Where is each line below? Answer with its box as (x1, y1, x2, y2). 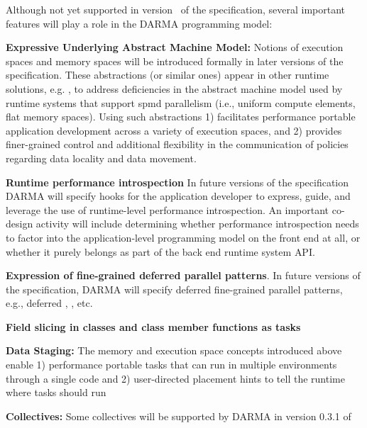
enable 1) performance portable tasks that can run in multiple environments (6, 357, 337, 372)
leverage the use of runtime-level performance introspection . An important (6, 202, 329, 217)
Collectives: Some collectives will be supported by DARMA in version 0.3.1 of (6, 408, 351, 423)
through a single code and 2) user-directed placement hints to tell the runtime (6, 371, 345, 385)
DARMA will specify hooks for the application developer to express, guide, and (6, 188, 351, 203)
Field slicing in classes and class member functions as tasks (6, 319, 301, 334)
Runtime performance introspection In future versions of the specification (6, 174, 349, 189)
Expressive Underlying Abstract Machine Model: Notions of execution (6, 40, 344, 55)
